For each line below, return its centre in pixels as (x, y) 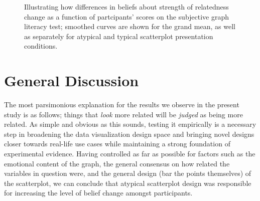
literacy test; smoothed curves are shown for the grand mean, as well (130, 26)
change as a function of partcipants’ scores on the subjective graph (127, 16)
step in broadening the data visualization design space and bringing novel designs (129, 134)
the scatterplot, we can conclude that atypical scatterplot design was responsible (128, 183)
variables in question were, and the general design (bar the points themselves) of (128, 173)
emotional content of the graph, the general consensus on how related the (117, 163)
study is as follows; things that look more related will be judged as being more (123, 114)
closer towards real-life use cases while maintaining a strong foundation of (117, 144)
